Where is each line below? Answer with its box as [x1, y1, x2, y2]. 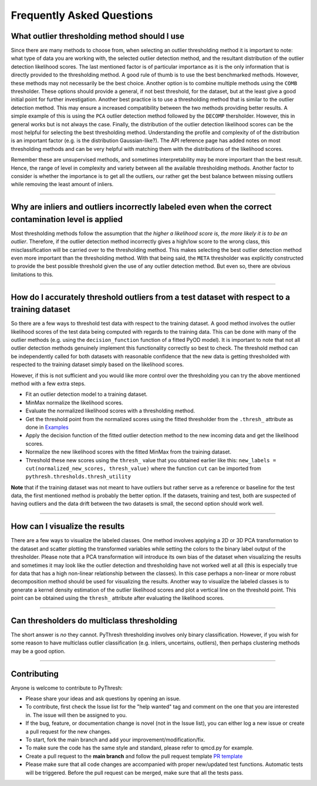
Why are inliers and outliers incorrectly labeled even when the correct [11, 202, 272, 212]
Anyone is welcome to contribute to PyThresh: [11, 684, 123, 691]
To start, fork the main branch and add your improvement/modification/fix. [25, 736, 205, 743]
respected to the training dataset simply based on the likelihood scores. [11, 361, 184, 368]
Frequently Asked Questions [11, 9, 153, 22]
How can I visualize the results [11, 522, 125, 532]
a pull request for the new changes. [25, 728, 112, 735]
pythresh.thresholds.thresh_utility [25, 473, 131, 480]
